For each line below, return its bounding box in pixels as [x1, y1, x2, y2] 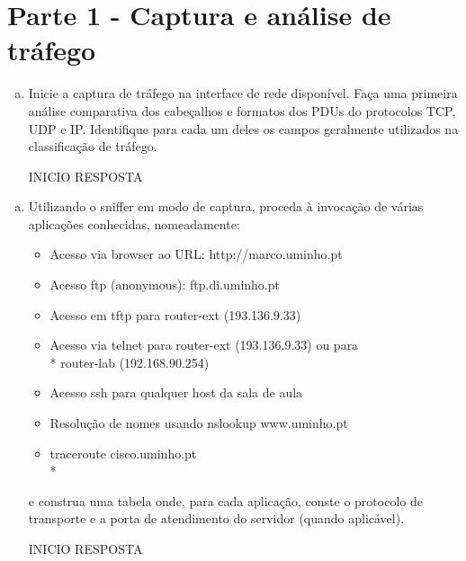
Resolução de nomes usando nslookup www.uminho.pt [49, 414, 348, 432]
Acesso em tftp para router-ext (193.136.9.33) [49, 305, 301, 324]
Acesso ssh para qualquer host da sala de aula [49, 383, 303, 402]
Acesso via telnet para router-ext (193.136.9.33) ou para [49, 335, 359, 354]
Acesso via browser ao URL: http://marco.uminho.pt [49, 245, 343, 263]
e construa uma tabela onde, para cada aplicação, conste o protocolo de [28, 491, 423, 510]
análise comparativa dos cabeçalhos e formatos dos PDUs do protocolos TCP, [28, 101, 456, 120]
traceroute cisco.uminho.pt [49, 443, 197, 462]
